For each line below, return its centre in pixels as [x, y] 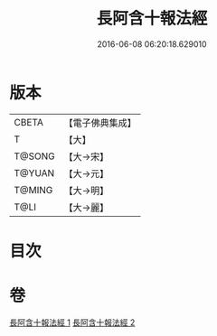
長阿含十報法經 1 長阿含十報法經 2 [72, 322]
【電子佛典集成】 [100, 123]
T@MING [33, 190]
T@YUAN [34, 173]
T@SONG [35, 156]
